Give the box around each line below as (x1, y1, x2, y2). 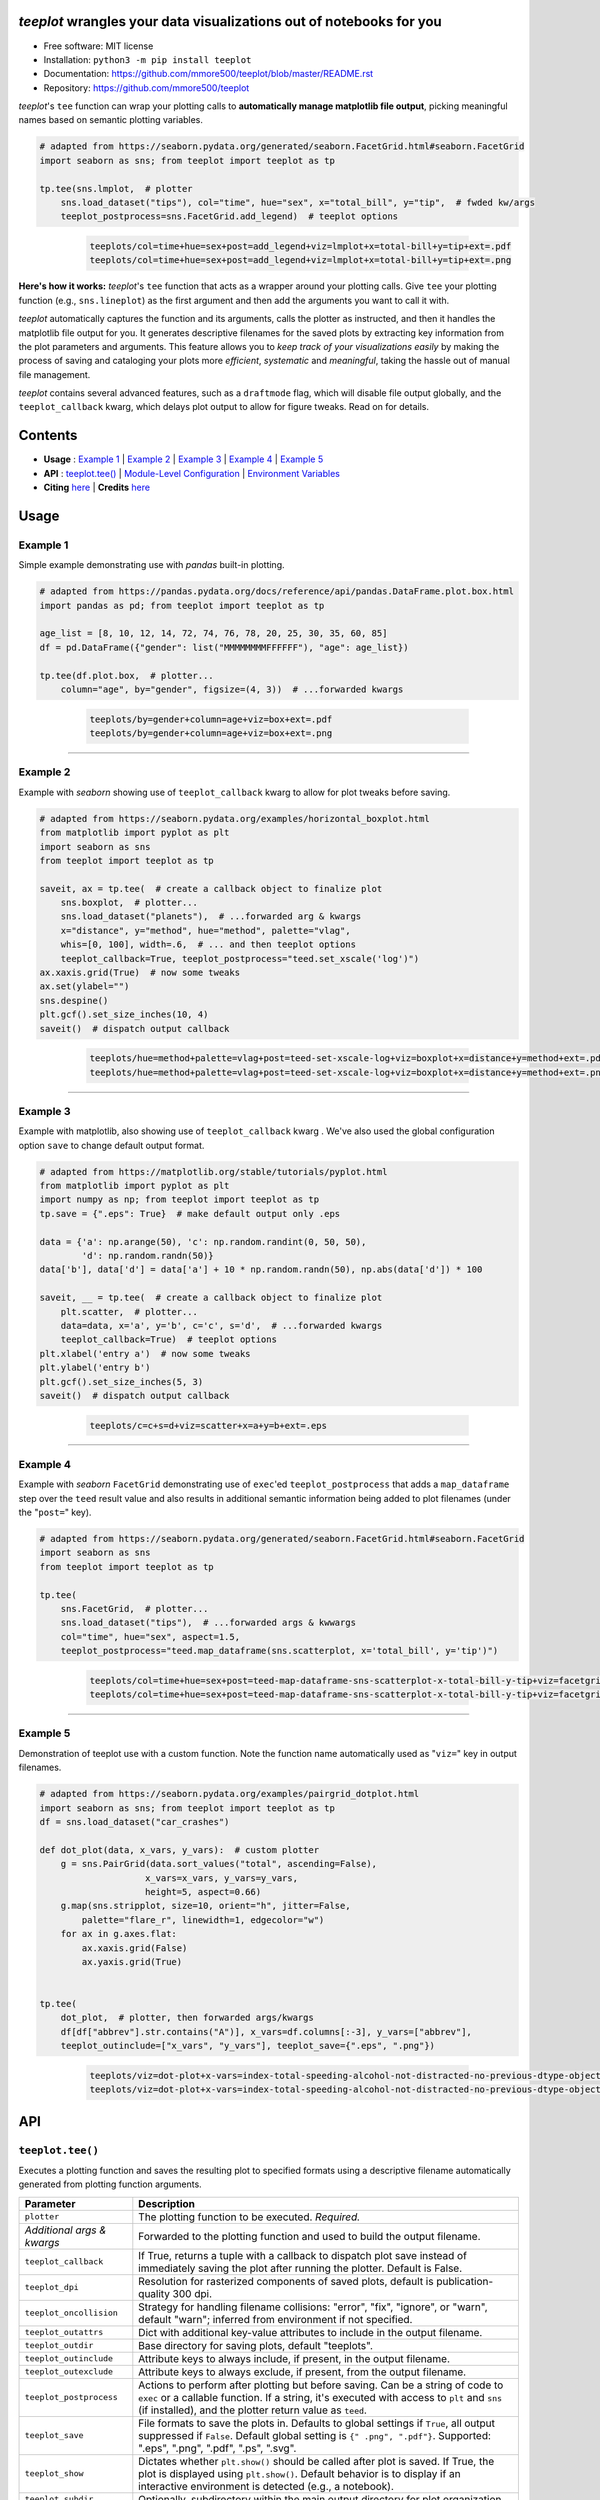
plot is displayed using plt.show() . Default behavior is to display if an (138, 2466, 461, 2480)
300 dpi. (172, 2286, 213, 2300)
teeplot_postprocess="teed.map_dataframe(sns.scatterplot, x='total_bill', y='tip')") (60, 1645, 499, 1657)
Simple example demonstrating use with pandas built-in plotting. (18, 559, 285, 571)
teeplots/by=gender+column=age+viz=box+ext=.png (89, 728, 333, 739)
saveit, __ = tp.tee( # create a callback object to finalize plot (39, 1292, 383, 1304)
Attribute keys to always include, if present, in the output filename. (138, 2351, 450, 2365)
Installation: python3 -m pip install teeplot (43, 53, 252, 65)
